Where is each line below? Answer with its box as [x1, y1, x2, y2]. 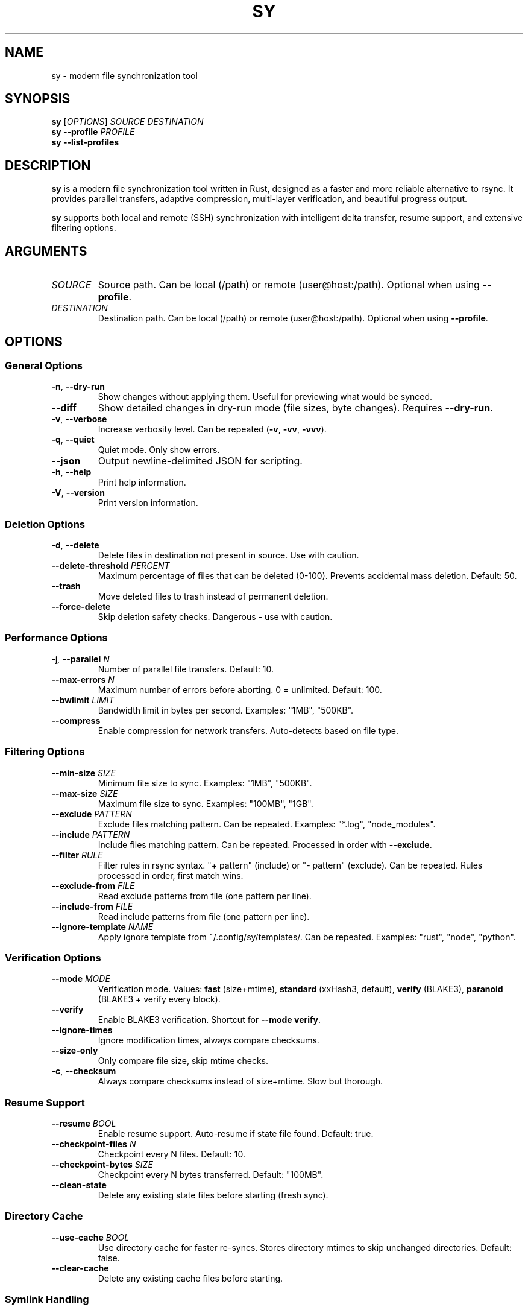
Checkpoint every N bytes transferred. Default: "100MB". [98, 1169, 324, 1180]
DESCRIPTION [5, 157, 91, 173]
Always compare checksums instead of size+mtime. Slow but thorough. [98, 1076, 383, 1087]
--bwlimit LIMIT [51, 694, 115, 705]
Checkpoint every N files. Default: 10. [98, 1149, 245, 1160]
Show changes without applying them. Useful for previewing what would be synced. [98, 391, 433, 402]
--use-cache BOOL [51, 1232, 130, 1242]
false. [98, 1252, 120, 1263]
